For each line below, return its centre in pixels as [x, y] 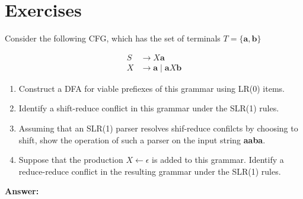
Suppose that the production [71, 160]
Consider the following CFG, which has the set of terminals [113, 38]
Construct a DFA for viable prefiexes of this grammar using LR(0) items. [151, 88]
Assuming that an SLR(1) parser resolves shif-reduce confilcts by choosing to [158, 128]
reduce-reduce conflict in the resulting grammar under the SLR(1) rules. [150, 171]
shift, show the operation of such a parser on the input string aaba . [142, 139]
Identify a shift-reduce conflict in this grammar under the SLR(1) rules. [149, 108]
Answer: [22, 191]
